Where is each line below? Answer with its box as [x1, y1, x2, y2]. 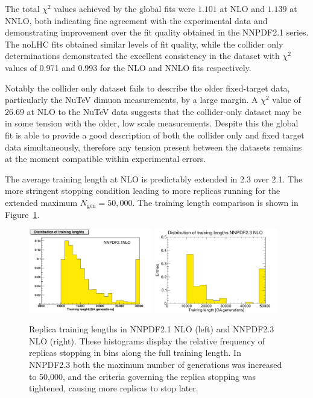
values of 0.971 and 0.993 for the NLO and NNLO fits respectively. [5, 61, 251, 73]
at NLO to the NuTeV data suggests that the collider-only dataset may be [27, 105, 302, 117]
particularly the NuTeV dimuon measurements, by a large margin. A [5, 93, 258, 106]
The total [5, 2, 40, 14]
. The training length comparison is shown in [132, 196, 299, 208]
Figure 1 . [5, 208, 40, 221]
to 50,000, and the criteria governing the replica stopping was [29, 370, 256, 382]
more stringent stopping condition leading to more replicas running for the [5, 184, 280, 197]
